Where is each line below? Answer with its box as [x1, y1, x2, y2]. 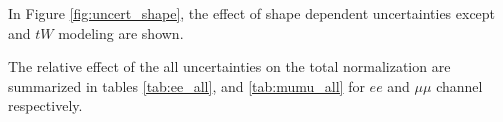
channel [436, 75, 483, 96]
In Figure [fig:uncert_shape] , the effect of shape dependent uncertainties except [8, 3, 496, 23]
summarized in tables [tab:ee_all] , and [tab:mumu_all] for [8, 75, 365, 96]
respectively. [8, 95, 83, 116]
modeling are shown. [58, 22, 184, 43]
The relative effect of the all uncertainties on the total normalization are [8, 56, 451, 77]
